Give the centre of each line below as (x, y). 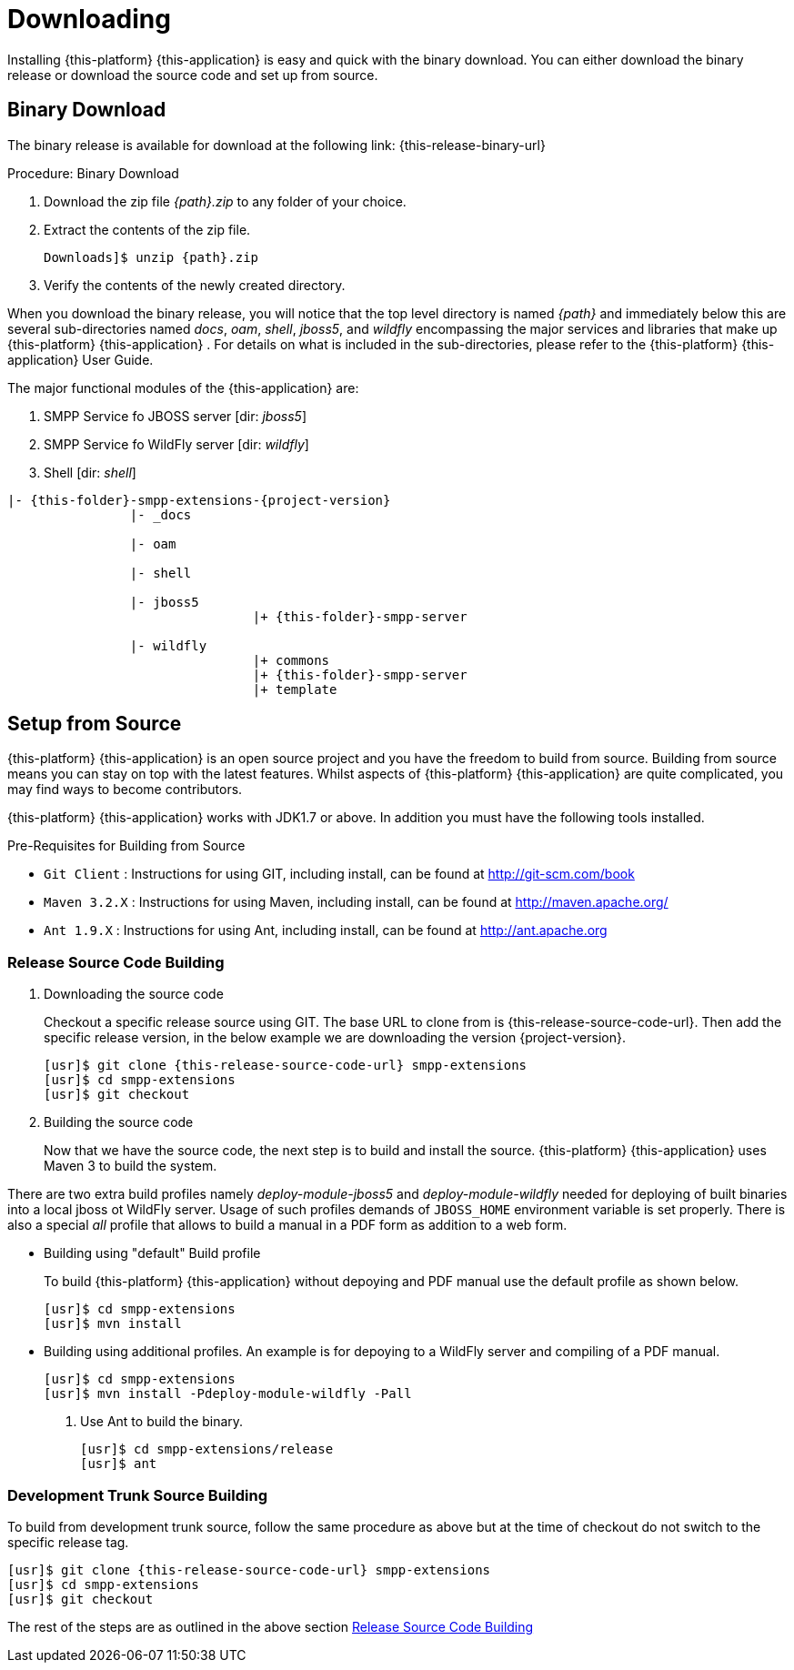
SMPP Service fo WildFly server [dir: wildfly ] (176, 444)
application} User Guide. (80, 359)
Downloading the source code (134, 994)
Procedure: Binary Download (93, 173)
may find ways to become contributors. (125, 790)
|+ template (295, 689)
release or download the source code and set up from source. (193, 75)
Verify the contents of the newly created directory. (195, 285)
